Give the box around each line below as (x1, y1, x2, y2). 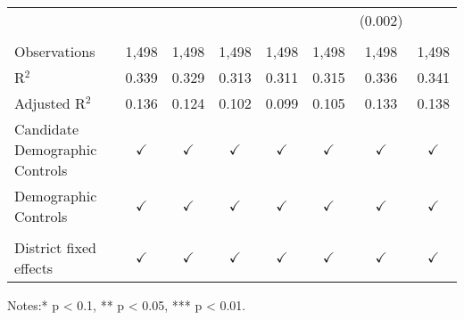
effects (14, 258, 54, 278)
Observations (14, 41, 95, 62)
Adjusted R (14, 93, 86, 113)
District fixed (14, 237, 96, 258)
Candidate (14, 119, 79, 139)
